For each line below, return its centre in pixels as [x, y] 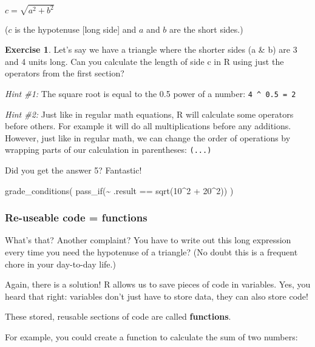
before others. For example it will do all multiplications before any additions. [148, 126]
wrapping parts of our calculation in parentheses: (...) [108, 150]
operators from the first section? [65, 73]
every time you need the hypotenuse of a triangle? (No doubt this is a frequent [151, 252]
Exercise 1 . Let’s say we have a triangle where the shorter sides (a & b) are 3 [151, 49]
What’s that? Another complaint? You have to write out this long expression [148, 240]
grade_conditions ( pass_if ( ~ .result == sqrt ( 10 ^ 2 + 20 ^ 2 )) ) [119, 190]
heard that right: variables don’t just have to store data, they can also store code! [157, 296]
